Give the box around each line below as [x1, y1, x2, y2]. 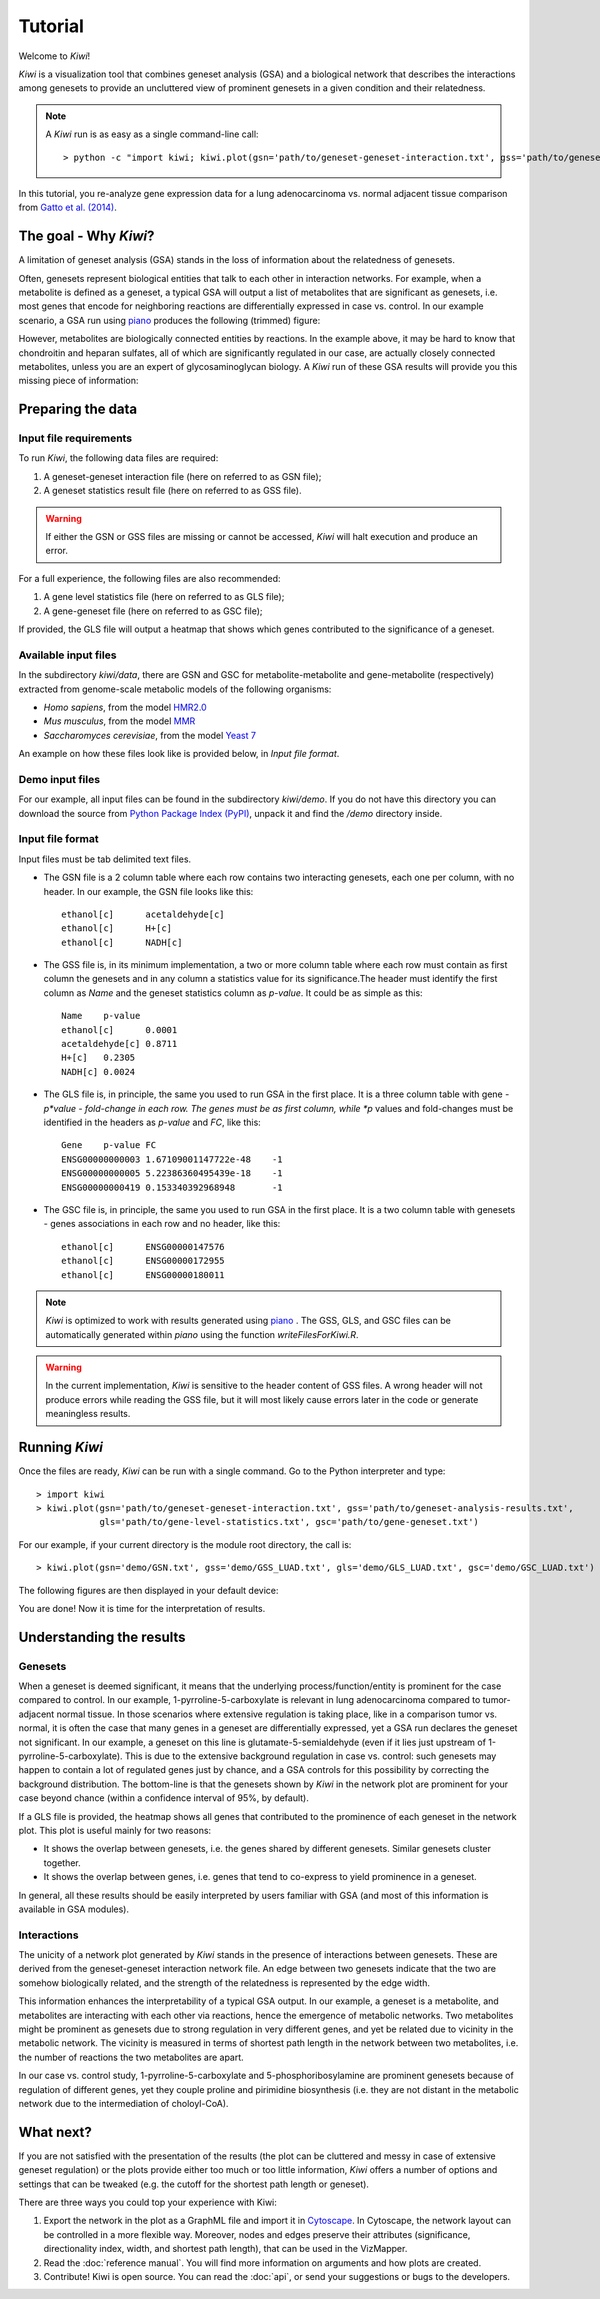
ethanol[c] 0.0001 [61, 1024, 178, 1035]
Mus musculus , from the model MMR [43, 715, 196, 727]
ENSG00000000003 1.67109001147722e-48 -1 [61, 1153, 284, 1165]
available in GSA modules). [18, 1903, 130, 1915]
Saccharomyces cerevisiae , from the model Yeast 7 [43, 729, 257, 741]
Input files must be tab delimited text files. [18, 853, 192, 865]
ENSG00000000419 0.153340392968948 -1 [61, 1181, 284, 1193]
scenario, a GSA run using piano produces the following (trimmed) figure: [18, 314, 321, 326]
